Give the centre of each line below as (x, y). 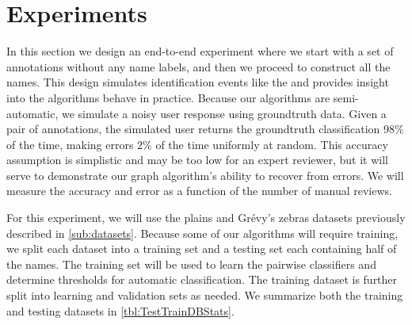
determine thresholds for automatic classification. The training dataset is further (202, 279)
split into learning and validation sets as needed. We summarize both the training (205, 295)
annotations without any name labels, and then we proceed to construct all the (198, 66)
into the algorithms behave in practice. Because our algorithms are (168, 97)
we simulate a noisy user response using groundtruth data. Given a (224, 113)
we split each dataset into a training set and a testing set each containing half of (202, 249)
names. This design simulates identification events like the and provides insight (198, 82)
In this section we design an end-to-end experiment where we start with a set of (200, 51)
